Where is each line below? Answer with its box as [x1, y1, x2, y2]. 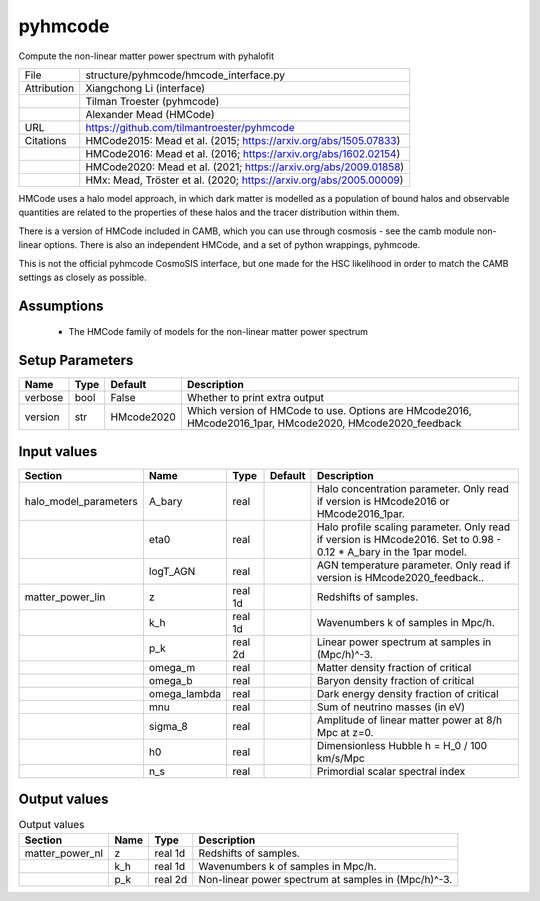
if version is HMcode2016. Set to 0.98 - [316, 532, 502, 546]
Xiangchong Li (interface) [85, 81, 205, 95]
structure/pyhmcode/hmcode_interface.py [85, 68, 285, 82]
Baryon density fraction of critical [316, 673, 475, 687]
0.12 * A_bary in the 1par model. [316, 545, 467, 559]
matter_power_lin [24, 590, 106, 604]
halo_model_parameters [24, 494, 139, 508]
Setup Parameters [18, 352, 134, 369]
